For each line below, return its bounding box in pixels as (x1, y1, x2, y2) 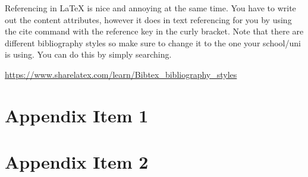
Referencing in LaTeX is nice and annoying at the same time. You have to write (5, 2, 296, 14)
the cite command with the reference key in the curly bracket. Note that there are (5, 25, 304, 37)
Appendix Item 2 (5, 150, 149, 174)
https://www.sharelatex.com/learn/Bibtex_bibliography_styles (5, 68, 237, 80)
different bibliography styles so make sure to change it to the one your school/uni (5, 36, 301, 49)
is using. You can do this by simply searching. (5, 48, 172, 61)
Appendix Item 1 (5, 103, 149, 127)
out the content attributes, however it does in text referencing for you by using (5, 13, 292, 26)
